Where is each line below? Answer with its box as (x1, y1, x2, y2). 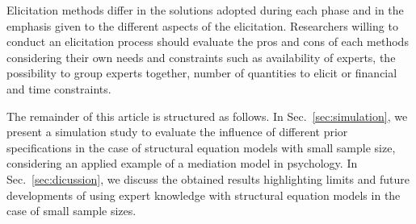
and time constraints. (6, 80, 111, 97)
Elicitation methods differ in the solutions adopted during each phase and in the (6, 2, 404, 18)
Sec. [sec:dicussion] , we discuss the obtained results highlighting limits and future (6, 170, 410, 187)
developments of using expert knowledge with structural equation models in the (6, 186, 401, 203)
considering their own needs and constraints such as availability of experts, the (6, 48, 396, 65)
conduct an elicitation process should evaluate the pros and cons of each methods (6, 33, 409, 50)
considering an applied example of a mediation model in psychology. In (6, 155, 358, 172)
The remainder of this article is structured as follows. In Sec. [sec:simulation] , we (6, 107, 408, 124)
